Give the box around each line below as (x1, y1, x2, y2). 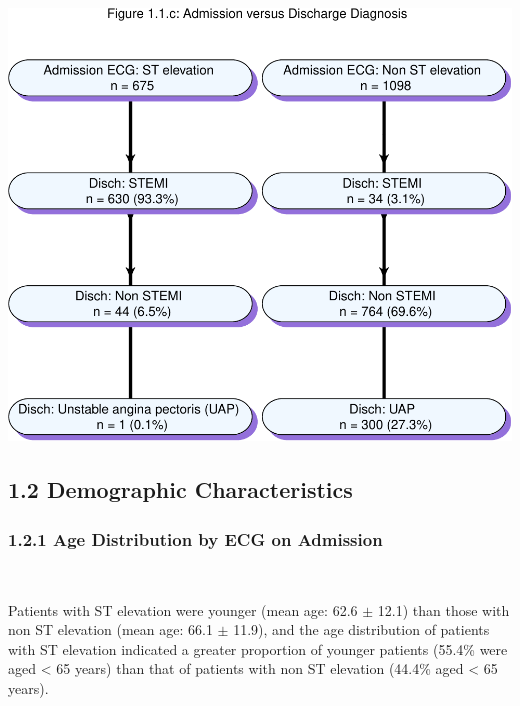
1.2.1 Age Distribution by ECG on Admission (8, 526, 383, 551)
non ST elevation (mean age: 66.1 (8, 619, 213, 640)
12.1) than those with (377, 599, 510, 620)
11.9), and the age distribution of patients (233, 619, 490, 640)
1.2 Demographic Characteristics (8, 474, 353, 505)
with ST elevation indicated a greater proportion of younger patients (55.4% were (8, 638, 508, 659)
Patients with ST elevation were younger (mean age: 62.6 (8, 599, 358, 620)
